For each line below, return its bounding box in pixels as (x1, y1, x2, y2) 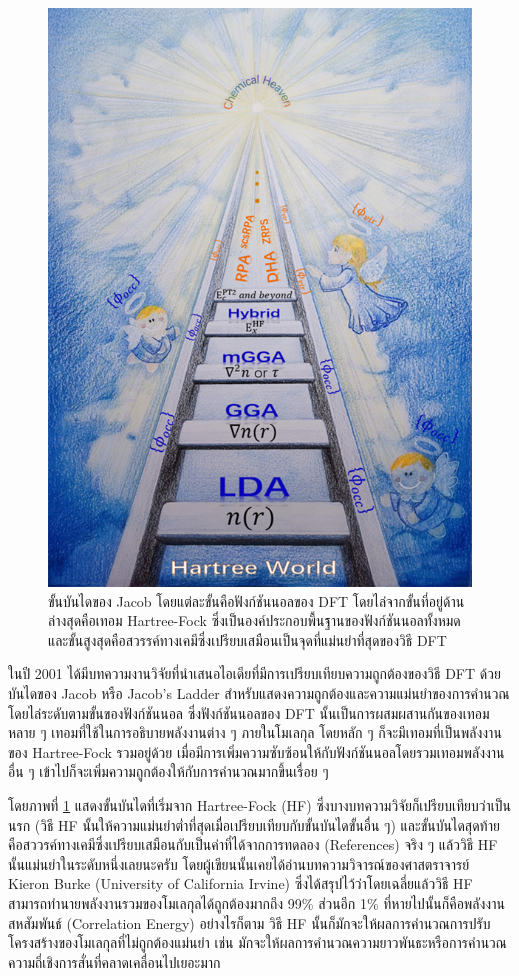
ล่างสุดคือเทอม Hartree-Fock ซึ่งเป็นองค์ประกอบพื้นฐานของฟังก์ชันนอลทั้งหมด (48, 610, 461, 631)
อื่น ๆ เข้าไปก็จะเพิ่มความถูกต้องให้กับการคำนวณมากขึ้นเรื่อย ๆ (8, 761, 329, 782)
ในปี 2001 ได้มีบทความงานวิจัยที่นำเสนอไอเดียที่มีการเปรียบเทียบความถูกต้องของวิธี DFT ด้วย (8, 663, 501, 684)
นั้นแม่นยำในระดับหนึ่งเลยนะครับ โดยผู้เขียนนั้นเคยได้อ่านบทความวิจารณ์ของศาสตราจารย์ (8, 853, 470, 874)
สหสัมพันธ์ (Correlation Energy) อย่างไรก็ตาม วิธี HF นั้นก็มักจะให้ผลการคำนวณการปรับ (8, 912, 491, 933)
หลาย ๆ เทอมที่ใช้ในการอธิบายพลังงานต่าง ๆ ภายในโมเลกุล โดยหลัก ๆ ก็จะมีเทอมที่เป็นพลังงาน (8, 722, 502, 743)
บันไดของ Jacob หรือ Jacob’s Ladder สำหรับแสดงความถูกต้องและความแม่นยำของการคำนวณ (8, 683, 510, 704)
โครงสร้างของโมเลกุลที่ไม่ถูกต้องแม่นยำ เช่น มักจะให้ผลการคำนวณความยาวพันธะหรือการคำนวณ (8, 932, 507, 953)
